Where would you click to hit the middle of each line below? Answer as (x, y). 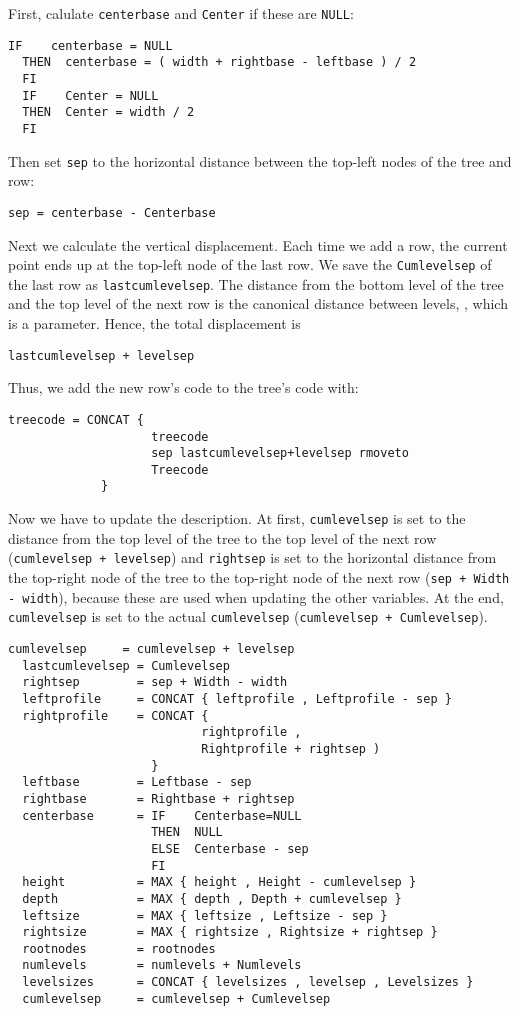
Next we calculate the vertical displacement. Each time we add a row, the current (258, 244)
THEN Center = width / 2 (108, 112)
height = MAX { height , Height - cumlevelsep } (219, 882)
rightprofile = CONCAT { (115, 715)
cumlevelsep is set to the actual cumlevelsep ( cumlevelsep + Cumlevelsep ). (248, 616)
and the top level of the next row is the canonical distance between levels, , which (258, 303)
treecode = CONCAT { (76, 419)
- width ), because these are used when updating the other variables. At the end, (256, 596)
